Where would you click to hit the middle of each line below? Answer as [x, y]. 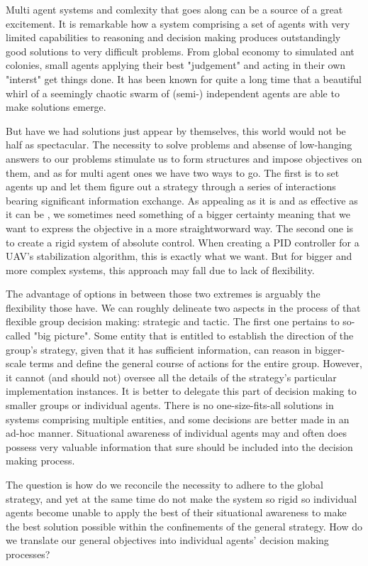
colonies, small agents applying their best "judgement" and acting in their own [176, 65]
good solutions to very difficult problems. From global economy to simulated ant [180, 51]
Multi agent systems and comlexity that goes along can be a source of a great [174, 9]
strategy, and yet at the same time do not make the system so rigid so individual [182, 498]
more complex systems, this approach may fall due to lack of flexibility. [160, 270]
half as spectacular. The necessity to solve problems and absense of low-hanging [179, 145]
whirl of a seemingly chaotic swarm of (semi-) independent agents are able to [173, 93]
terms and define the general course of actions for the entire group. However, [196, 363]
